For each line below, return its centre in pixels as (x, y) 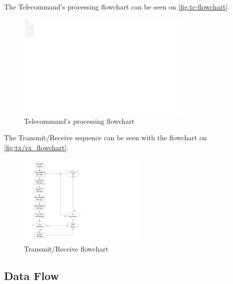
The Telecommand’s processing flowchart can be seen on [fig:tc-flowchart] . (117, 6)
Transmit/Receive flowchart (66, 249)
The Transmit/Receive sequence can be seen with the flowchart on (106, 138)
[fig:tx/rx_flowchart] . (36, 147)
